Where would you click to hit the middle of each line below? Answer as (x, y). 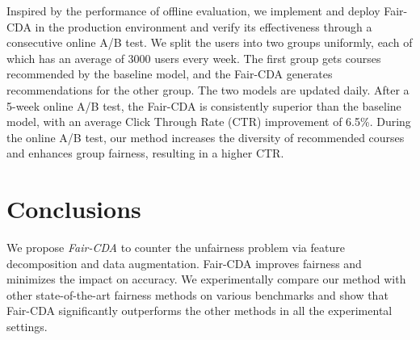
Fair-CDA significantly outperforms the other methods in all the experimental (199, 311)
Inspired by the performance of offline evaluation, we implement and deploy (193, 10)
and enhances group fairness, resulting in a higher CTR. (145, 153)
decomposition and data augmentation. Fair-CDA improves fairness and (184, 263)
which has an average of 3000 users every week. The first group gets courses (194, 58)
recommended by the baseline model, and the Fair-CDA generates (170, 74)
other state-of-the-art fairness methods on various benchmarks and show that (197, 294)
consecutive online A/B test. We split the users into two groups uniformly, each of (210, 42)
